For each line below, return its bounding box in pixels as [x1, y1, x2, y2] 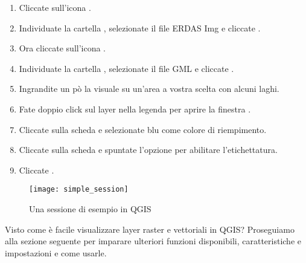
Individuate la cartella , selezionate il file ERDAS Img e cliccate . [19, 21, 261, 34]
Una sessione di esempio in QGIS [29, 203, 151, 215]
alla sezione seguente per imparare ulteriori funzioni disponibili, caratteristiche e [5, 235, 301, 247]
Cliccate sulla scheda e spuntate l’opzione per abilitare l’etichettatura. [19, 143, 278, 156]
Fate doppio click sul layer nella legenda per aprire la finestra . [19, 102, 251, 115]
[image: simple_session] [29, 185, 129, 194]
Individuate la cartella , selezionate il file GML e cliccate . [19, 62, 234, 74]
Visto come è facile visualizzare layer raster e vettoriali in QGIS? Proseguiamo [5, 222, 295, 235]
